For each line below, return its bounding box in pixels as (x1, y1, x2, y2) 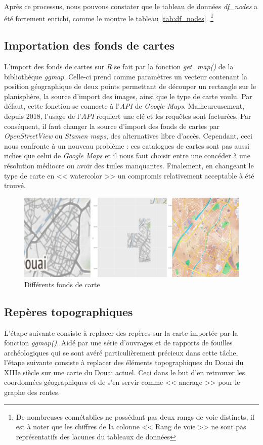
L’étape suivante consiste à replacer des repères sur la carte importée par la (4, 327, 238, 338)
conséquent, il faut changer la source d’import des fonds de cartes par (4, 120, 220, 131)
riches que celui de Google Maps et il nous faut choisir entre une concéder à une (4, 150, 250, 161)
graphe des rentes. (4, 387, 60, 397)
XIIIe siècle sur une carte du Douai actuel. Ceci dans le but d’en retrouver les (4, 367, 245, 377)
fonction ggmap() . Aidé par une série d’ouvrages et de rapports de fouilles (4, 337, 233, 348)
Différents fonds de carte (24, 279, 100, 289)
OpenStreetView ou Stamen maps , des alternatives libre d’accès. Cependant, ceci (4, 130, 252, 141)
